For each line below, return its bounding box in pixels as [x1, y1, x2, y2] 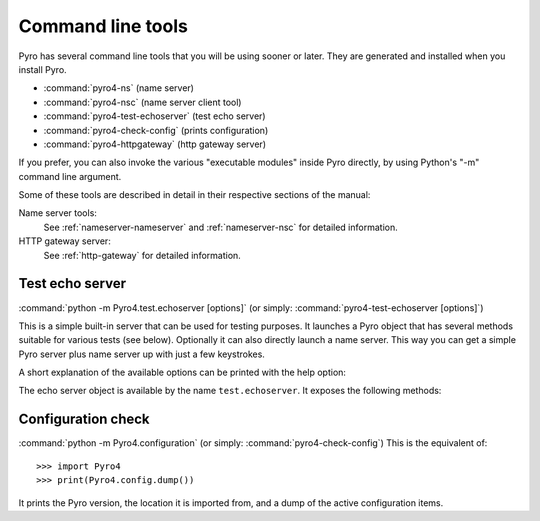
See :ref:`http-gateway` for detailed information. [43, 249, 242, 261]
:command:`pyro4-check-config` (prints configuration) [43, 124, 269, 136]
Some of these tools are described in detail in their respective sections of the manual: [18, 189, 371, 201]
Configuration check [18, 411, 150, 428]
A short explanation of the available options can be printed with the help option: [18, 366, 347, 379]
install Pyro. [18, 63, 67, 75]
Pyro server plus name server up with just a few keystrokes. [18, 348, 265, 360]
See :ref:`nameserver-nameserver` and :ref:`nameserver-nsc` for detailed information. [43, 221, 399, 233]
